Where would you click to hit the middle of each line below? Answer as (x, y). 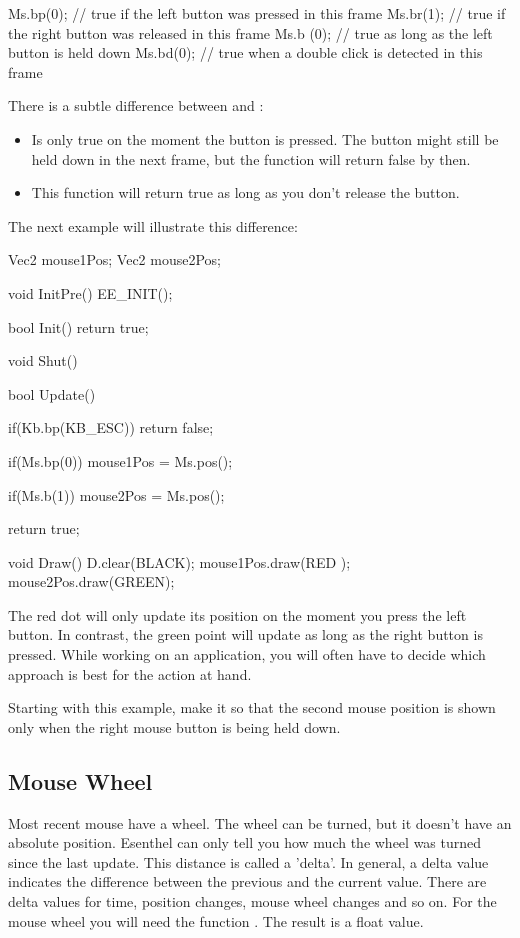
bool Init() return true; (78, 326)
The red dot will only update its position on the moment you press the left (237, 614)
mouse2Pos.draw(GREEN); (91, 581)
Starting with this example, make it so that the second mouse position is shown (252, 707)
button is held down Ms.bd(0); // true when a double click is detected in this (245, 52)
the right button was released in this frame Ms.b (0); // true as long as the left (250, 32)
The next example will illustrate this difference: (153, 225)
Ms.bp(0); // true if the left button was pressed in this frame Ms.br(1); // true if (257, 13)
